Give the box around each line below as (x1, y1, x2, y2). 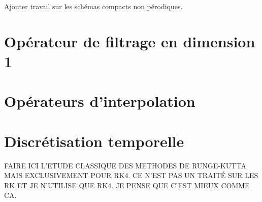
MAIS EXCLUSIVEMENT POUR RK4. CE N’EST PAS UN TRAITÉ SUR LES (4, 170, 258, 181)
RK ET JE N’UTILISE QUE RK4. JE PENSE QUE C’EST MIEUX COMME (4, 180, 250, 190)
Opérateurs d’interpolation (4, 91, 195, 111)
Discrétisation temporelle (4, 130, 184, 151)
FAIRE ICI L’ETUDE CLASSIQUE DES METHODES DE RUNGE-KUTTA (4, 160, 246, 170)
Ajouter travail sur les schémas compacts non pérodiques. (4, 1, 183, 11)
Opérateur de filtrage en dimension (4, 31, 255, 51)
